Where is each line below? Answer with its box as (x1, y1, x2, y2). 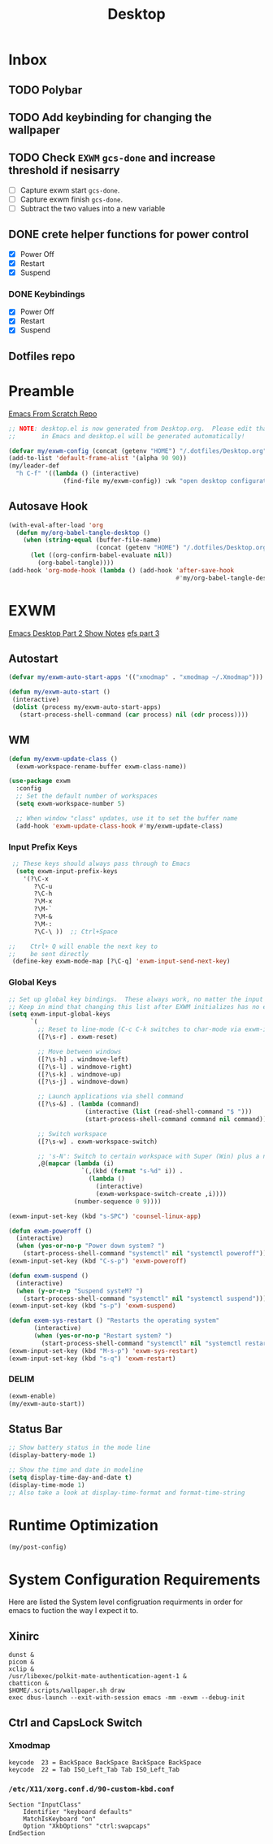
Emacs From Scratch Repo (8, 408, 97, 419)
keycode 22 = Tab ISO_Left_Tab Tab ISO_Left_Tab (8, 1765, 180, 1773)
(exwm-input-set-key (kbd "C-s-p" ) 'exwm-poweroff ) (8, 1257, 187, 1265)
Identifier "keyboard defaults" (23, 1808, 132, 1816)
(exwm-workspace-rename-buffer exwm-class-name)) (15, 762, 187, 771)
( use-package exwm (8, 777, 71, 785)
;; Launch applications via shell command (37, 1093, 184, 1101)
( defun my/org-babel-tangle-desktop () (15, 528, 151, 537)
